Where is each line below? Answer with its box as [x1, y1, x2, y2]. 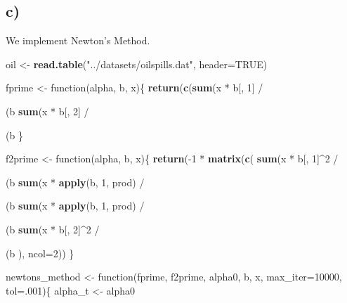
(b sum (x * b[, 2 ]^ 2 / [6, 221, 100, 236]
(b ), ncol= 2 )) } [6, 245, 74, 260]
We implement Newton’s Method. [6, 33, 150, 48]
